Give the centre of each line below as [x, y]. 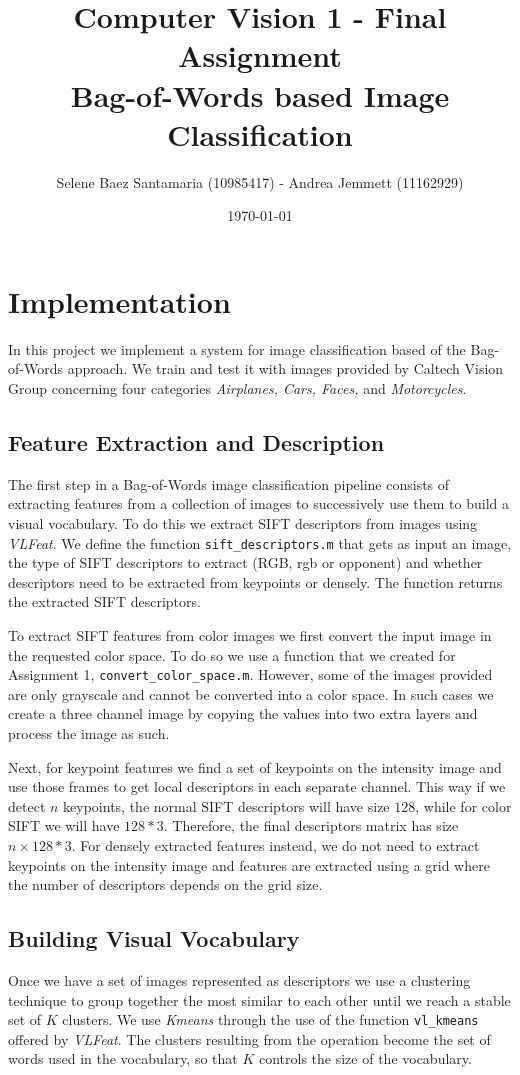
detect [27, 805]
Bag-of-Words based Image [260, 94]
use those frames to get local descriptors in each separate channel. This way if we [257, 786]
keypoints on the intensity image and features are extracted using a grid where [249, 864]
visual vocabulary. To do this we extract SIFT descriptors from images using [243, 522]
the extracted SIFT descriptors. [104, 601]
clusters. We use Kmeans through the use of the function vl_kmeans [270, 1019]
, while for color [463, 805]
